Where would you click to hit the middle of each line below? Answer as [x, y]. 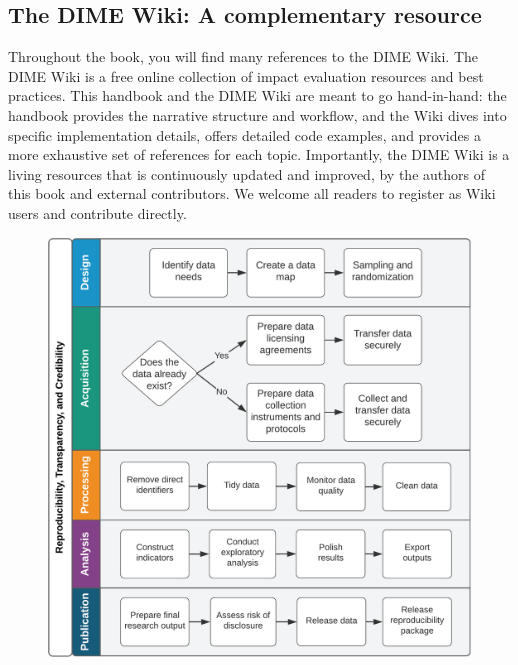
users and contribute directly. [97, 212]
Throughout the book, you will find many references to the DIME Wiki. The [243, 56]
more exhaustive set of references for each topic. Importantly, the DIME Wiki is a [259, 154]
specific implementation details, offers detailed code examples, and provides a [244, 134]
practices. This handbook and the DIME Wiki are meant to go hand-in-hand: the [257, 95]
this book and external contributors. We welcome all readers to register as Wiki [252, 193]
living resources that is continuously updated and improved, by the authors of [246, 173]
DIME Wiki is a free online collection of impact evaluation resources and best [246, 75]
